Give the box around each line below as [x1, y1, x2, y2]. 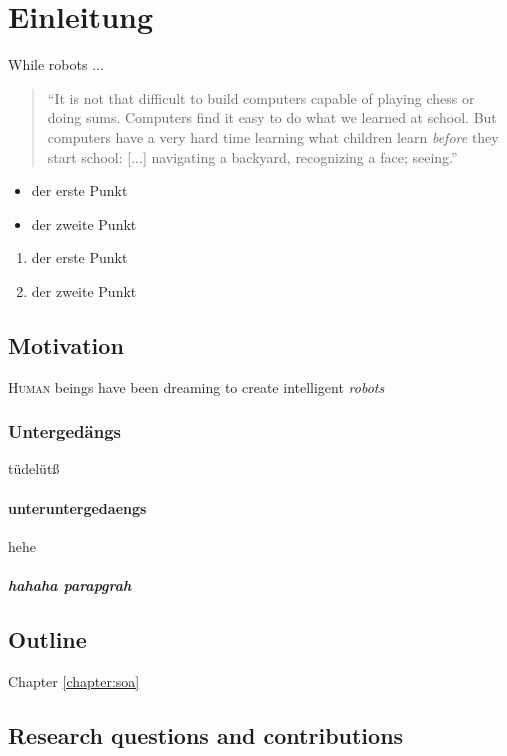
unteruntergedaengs [8, 497, 147, 518]
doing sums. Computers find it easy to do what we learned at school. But [47, 107, 497, 128]
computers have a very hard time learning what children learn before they [47, 126, 499, 147]
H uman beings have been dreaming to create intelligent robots [8, 376, 385, 397]
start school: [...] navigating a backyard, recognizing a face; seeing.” [47, 146, 458, 167]
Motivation [8, 329, 124, 360]
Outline [8, 624, 87, 655]
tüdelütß [8, 458, 60, 479]
